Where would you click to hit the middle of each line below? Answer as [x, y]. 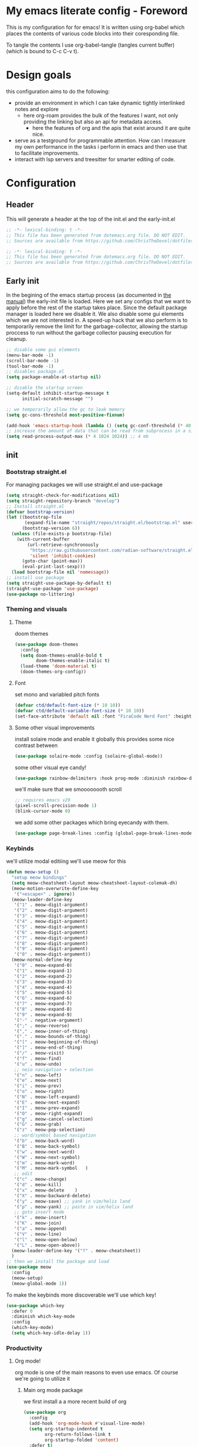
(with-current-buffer [43, 539]
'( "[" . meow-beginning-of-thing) [56, 1042]
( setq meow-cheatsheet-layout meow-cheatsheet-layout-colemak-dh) [95, 883]
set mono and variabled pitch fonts [57, 695]
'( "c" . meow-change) [40, 1179]
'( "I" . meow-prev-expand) [47, 1108]
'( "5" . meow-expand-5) [43, 993]
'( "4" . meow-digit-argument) [51, 922]
